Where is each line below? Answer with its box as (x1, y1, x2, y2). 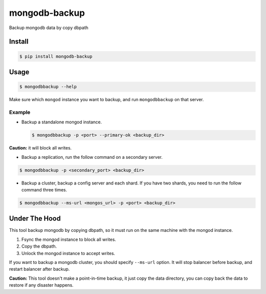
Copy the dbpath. (21, 243, 57, 249)
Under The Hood (9, 215, 61, 223)
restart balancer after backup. (9, 266, 70, 272)
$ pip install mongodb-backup (19, 53, 93, 59)
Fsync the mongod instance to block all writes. (21, 236, 116, 242)
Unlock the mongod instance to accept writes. (21, 250, 115, 256)
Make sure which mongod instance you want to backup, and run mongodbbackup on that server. (9, 97, 204, 103)
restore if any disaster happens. (9, 282, 74, 288)
